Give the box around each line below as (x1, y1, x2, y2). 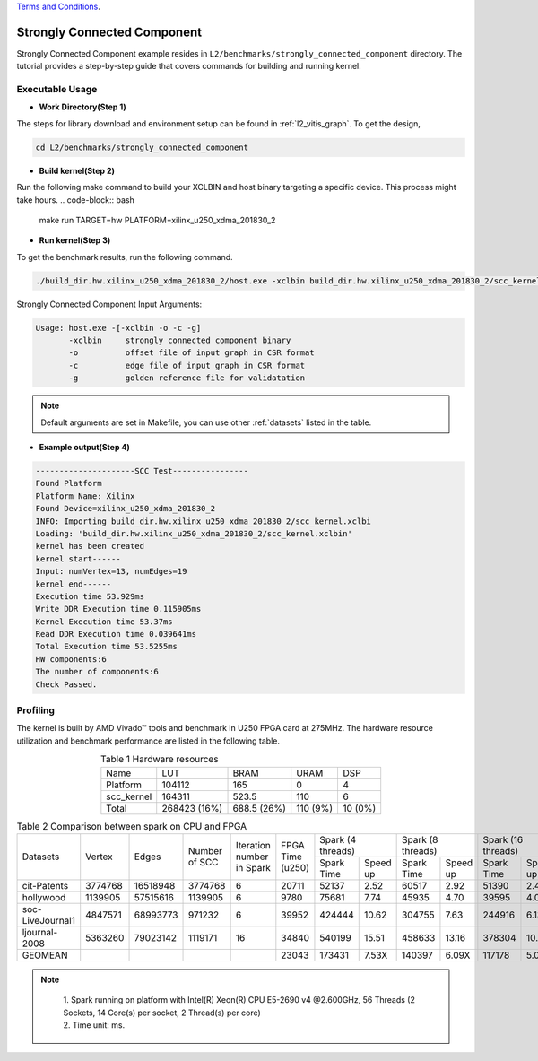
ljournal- (22, 926, 58, 938)
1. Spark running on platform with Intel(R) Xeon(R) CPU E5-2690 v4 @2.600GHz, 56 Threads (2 (63, 995, 416, 1005)
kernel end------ (35, 578, 112, 589)
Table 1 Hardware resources (100, 753, 219, 766)
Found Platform (35, 478, 102, 489)
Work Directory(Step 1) (39, 101, 127, 112)
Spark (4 (319, 833, 357, 846)
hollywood (22, 891, 66, 903)
